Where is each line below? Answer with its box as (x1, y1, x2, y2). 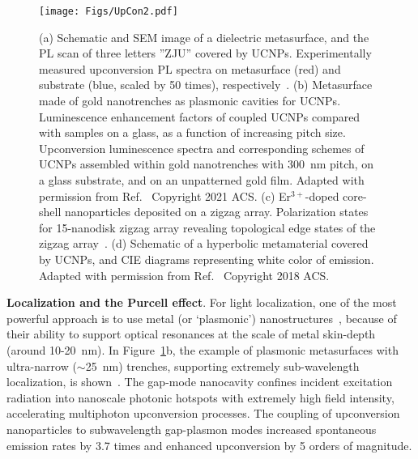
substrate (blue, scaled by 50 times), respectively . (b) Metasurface (39, 76, 373, 93)
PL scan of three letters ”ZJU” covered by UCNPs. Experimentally (39, 45, 372, 62)
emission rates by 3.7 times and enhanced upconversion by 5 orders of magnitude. (6, 436, 412, 453)
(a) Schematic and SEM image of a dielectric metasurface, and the (39, 28, 369, 45)
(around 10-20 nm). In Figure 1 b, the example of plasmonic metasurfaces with (6, 341, 399, 358)
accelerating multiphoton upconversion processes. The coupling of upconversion (6, 405, 400, 422)
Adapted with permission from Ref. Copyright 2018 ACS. (39, 266, 330, 283)
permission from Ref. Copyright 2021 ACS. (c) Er (39, 187, 292, 204)
